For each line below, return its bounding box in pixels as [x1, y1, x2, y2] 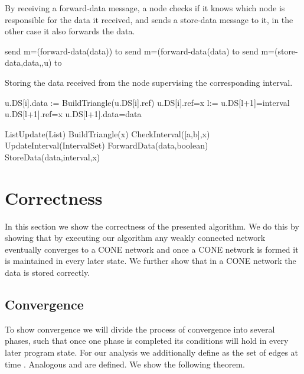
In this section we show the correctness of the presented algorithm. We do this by [5, 220, 299, 232]
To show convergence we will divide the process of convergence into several [5, 323, 275, 335]
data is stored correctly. [5, 266, 90, 279]
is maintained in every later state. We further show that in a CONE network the [5, 254, 296, 267]
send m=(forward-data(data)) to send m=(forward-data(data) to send [5, 44, 259, 57]
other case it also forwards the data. [5, 25, 135, 37]
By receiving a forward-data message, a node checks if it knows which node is [5, 2, 285, 14]
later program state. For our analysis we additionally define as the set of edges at [5, 346, 299, 359]
